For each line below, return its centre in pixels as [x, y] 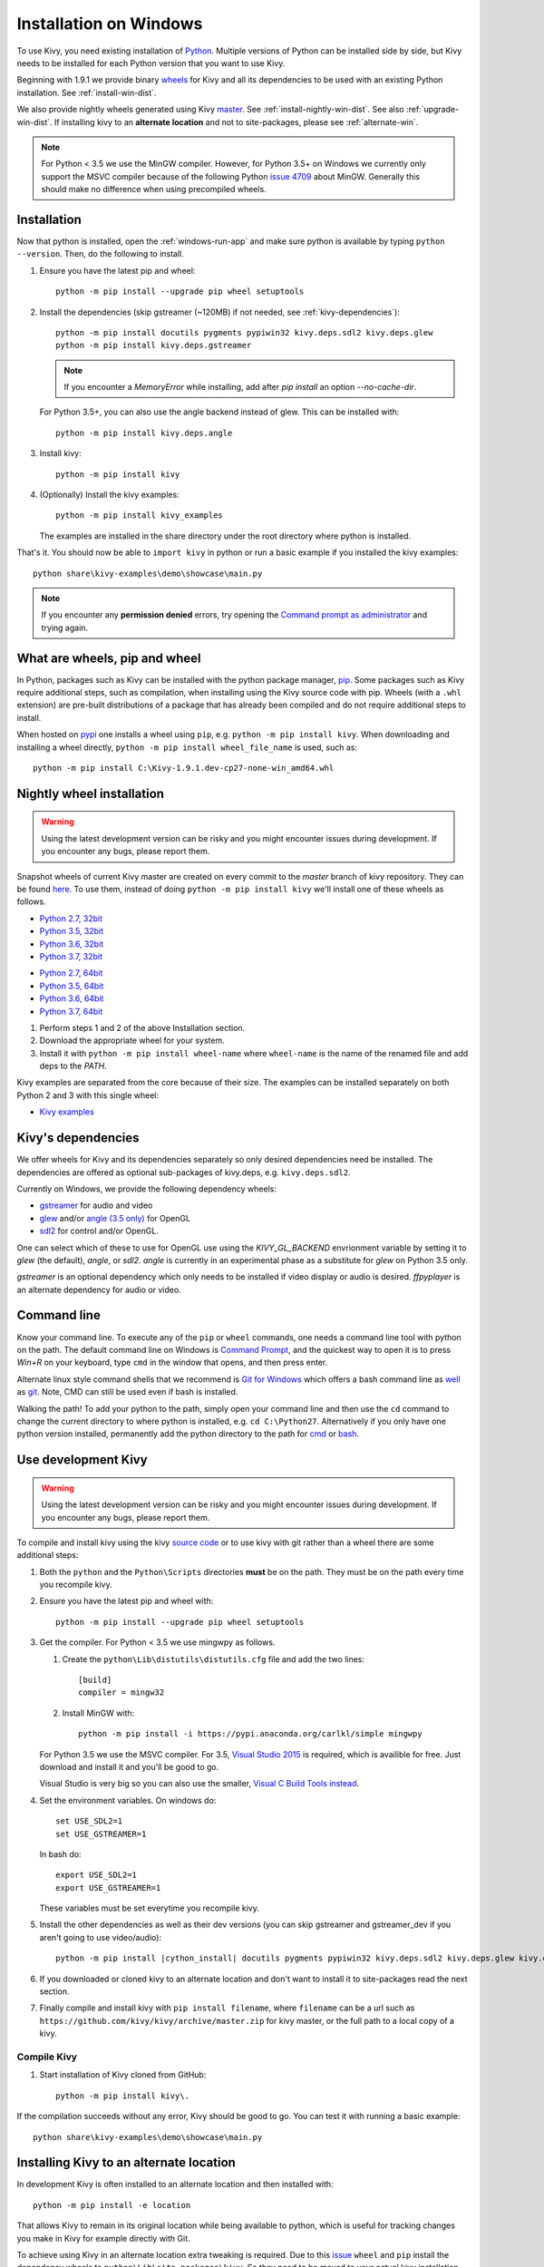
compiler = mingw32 [121, 1693]
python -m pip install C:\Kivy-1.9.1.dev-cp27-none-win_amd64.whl [184, 768]
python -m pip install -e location [112, 2205]
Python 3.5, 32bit [72, 931]
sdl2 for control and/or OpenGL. [99, 1231]
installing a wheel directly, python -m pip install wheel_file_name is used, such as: [187, 747]
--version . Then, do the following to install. [101, 254]
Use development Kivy [83, 1460]
